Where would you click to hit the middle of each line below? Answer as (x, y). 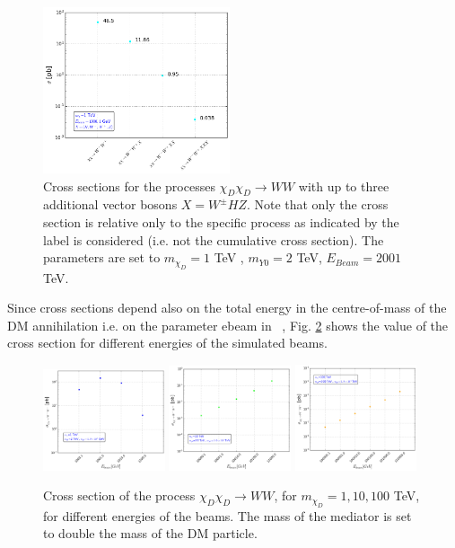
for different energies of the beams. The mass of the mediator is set (227, 515)
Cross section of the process (119, 495)
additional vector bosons (110, 204)
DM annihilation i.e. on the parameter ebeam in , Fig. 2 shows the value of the (228, 325)
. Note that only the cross (317, 204)
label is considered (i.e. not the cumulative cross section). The (214, 239)
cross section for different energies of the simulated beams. (167, 343)
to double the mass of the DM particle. (150, 533)
